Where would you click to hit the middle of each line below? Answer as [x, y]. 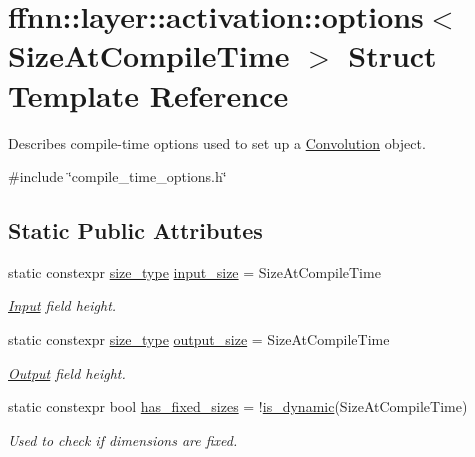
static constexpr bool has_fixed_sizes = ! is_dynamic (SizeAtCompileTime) [238, 406]
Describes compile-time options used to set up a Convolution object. [217, 142]
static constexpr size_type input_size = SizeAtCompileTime [194, 271]
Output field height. [67, 372]
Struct [392, 55]
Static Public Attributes [135, 230]
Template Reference [148, 94]
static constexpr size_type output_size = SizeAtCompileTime [199, 339]
